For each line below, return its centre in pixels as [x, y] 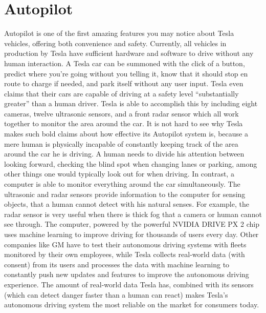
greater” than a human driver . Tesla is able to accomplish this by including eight [131, 103]
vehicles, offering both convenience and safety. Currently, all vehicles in [115, 43]
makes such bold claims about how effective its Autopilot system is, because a [126, 134]
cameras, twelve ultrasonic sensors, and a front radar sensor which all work [121, 113]
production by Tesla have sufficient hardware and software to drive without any [129, 53]
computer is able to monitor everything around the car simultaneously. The [122, 184]
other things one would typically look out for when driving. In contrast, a [119, 174]
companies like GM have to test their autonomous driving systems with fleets [125, 244]
